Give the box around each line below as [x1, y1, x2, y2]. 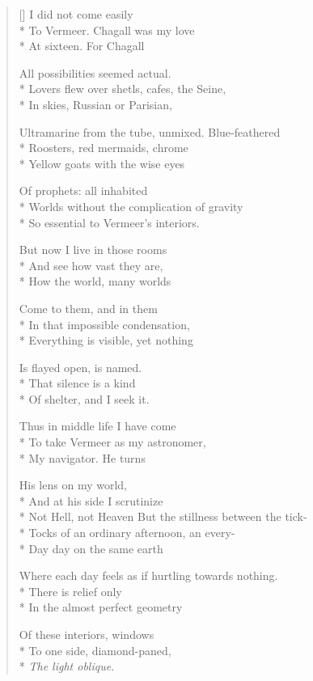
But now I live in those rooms [19, 241, 167, 258]
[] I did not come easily [19, 6, 133, 22]
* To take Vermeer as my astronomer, [19, 434, 206, 450]
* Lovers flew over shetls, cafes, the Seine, [19, 80, 226, 97]
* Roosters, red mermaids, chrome [19, 139, 188, 156]
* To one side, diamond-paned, [19, 641, 171, 658]
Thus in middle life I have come [19, 417, 176, 434]
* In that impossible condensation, [19, 315, 190, 332]
